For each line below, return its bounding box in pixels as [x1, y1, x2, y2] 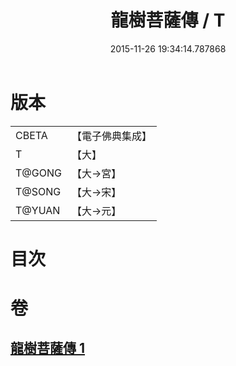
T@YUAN [15, 203, 61, 217]
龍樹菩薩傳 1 [10, 340, 86, 357]
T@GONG [15, 166, 62, 180]
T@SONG [15, 184, 62, 198]
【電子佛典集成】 [71, 129, 152, 143]
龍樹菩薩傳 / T [110, 9, 226, 32]
